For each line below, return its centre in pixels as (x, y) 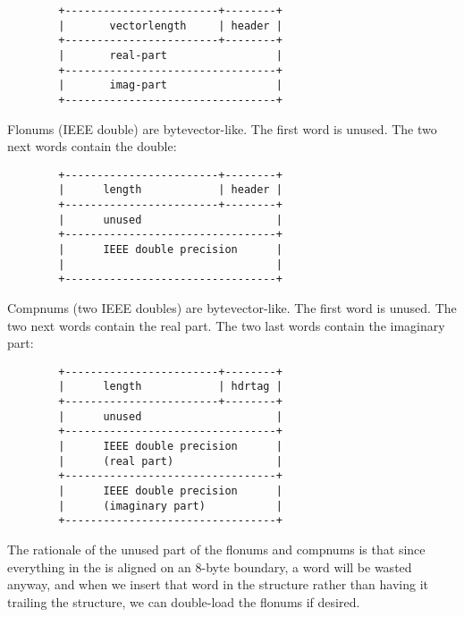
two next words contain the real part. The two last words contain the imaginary (226, 325)
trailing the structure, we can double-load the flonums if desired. (184, 601)
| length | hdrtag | (170, 387)
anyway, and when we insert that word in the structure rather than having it (218, 584)
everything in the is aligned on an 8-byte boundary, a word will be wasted (210, 566)
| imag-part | (170, 85)
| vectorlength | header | (170, 25)
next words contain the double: (92, 146)
